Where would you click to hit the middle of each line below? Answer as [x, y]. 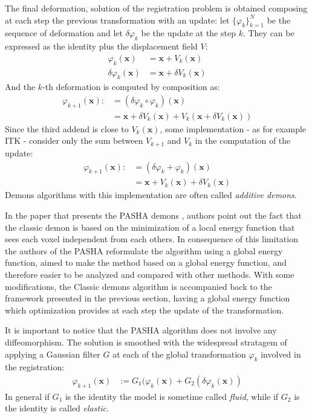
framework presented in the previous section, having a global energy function [148, 298]
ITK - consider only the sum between [74, 140]
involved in [281, 354]
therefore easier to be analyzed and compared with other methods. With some [150, 274]
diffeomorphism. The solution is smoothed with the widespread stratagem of [146, 342]
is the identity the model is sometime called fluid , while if [172, 396]
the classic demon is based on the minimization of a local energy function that [150, 227]
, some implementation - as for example [233, 128]
